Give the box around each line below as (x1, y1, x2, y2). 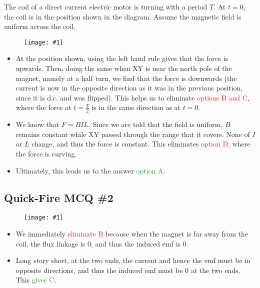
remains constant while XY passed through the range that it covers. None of (15, 128, 250, 139)
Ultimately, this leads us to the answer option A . (15, 165, 165, 175)
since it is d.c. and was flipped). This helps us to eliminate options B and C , (15, 92, 249, 102)
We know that (15, 119, 59, 129)
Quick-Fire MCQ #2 (4, 189, 113, 205)
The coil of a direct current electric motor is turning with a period (4, 1, 207, 11)
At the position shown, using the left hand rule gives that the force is (15, 53, 228, 63)
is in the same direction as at (91, 102, 181, 112)
